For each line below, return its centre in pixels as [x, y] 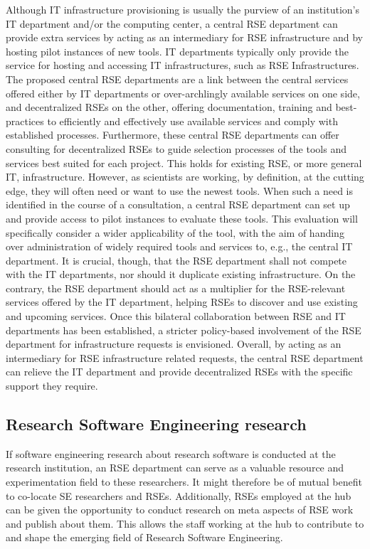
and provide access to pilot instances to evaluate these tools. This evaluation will [182, 218]
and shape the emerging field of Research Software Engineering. [144, 537]
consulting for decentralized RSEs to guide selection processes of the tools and [176, 148]
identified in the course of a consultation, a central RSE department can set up [178, 204]
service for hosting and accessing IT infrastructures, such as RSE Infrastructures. [183, 65]
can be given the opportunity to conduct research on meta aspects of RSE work [180, 510]
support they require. [52, 386]
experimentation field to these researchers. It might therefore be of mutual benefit [184, 482]
